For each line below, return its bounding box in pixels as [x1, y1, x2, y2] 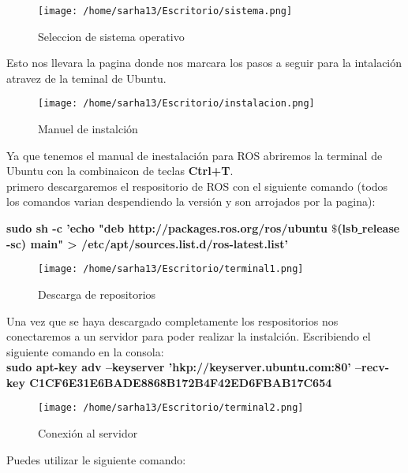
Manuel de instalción [38, 121, 138, 137]
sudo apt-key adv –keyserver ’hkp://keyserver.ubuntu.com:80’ [6, 359, 351, 375]
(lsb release [337, 220, 400, 236]
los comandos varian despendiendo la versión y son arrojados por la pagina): [6, 193, 376, 210]
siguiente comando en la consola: [6, 343, 164, 359]
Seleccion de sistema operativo [38, 28, 185, 44]
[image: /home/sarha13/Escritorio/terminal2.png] [38, 402, 304, 414]
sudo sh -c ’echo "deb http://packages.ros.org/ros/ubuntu [6, 220, 328, 236]
